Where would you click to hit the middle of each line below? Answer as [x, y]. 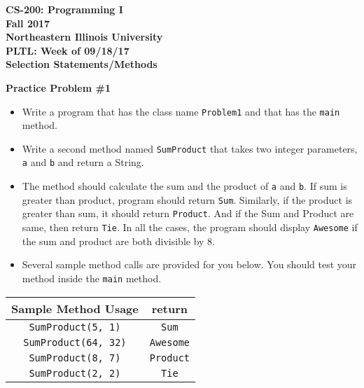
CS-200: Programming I [64, 9]
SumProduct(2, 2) [75, 373]
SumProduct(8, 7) [75, 358]
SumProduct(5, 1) [75, 327]
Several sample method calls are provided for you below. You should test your [189, 264]
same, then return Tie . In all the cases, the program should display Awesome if [190, 227]
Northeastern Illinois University [84, 37]
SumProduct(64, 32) [75, 342]
